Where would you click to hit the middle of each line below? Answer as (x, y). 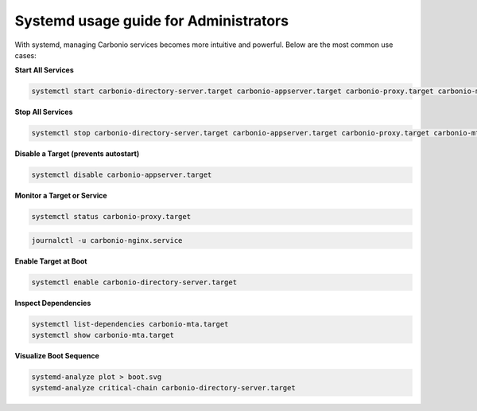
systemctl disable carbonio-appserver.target (122, 175)
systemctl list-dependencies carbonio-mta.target (130, 324)
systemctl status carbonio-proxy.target (111, 217)
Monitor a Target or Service (61, 196)
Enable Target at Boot (51, 261)
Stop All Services (44, 112)
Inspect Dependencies (53, 303)
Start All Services (45, 70)
